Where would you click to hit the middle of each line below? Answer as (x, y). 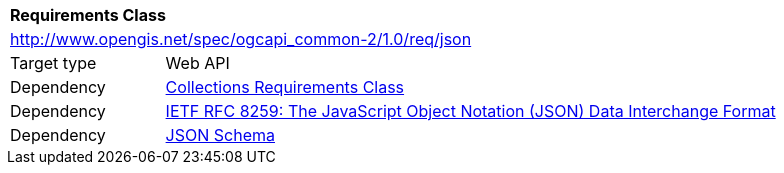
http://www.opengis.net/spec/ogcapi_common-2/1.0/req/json (241, 39)
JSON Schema (220, 135)
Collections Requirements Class (285, 87)
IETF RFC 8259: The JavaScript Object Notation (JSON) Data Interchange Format (470, 111)
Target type (53, 63)
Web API (197, 63)
